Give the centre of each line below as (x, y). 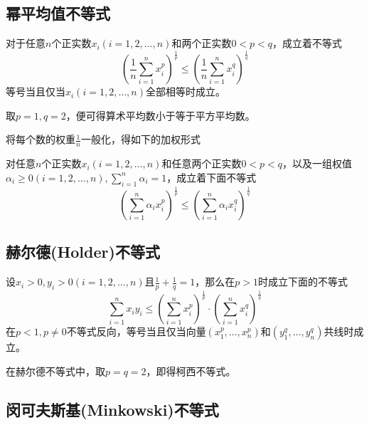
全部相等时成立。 (185, 91)
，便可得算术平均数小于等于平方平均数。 (160, 115)
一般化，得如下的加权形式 (140, 139)
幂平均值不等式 (58, 13)
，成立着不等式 (307, 43)
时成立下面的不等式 (303, 282)
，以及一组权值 (317, 163)
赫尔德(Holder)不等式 (83, 252)
